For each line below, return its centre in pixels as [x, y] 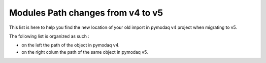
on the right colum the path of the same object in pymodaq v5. [85, 52]
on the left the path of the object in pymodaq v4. [71, 45]
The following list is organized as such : [49, 36]
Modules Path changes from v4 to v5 [86, 13]
